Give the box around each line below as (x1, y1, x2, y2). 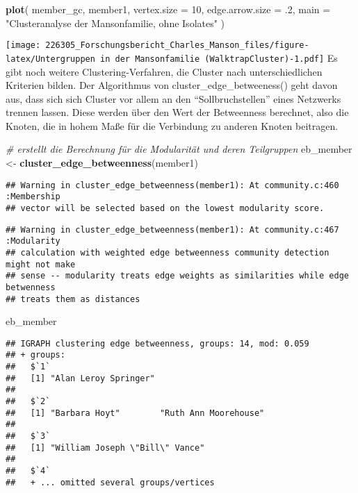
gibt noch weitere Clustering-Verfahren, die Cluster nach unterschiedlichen (6, 64, 323, 78)
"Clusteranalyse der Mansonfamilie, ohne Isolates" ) (6, 15, 225, 30)
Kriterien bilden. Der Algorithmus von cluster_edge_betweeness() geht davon (6, 78, 338, 92)
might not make (6, 259, 76, 269)
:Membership (6, 192, 60, 202)
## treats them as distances (6, 294, 140, 304)
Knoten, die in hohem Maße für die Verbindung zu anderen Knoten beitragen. (6, 118, 339, 133)
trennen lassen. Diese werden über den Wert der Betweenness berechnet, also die (6, 105, 349, 119)
